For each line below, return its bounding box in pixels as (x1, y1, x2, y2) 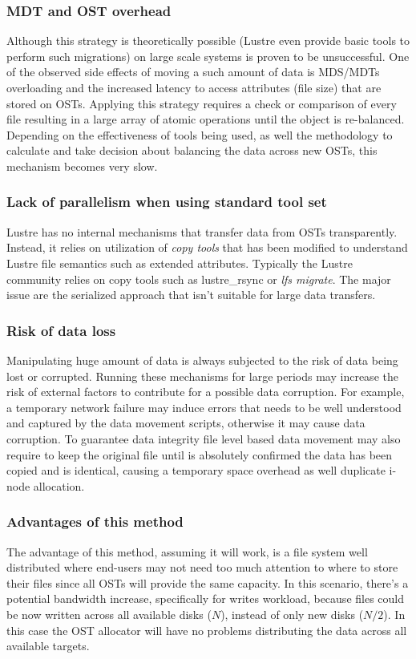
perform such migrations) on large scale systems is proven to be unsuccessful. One (6, 47, 410, 64)
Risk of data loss (6, 320, 116, 340)
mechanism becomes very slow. (6, 157, 158, 174)
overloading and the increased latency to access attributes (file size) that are (6, 79, 382, 95)
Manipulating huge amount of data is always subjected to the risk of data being (6, 351, 398, 368)
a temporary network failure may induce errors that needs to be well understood (6, 398, 402, 415)
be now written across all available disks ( (6, 605, 212, 622)
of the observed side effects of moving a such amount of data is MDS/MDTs (6, 63, 380, 80)
